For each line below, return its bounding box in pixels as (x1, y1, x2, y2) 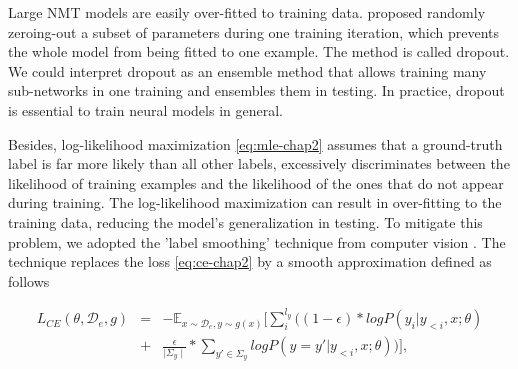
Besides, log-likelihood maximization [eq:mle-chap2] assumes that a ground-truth (8, 133, 503, 154)
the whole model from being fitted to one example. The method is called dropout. (8, 41, 510, 62)
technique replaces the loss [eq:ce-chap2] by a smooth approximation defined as (8, 251, 492, 272)
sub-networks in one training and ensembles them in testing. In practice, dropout (8, 80, 505, 101)
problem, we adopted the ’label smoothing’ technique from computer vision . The (8, 231, 506, 252)
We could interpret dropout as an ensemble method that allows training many (8, 60, 487, 81)
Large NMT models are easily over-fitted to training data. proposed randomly (8, 2, 486, 22)
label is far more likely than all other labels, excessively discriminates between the (8, 153, 510, 174)
